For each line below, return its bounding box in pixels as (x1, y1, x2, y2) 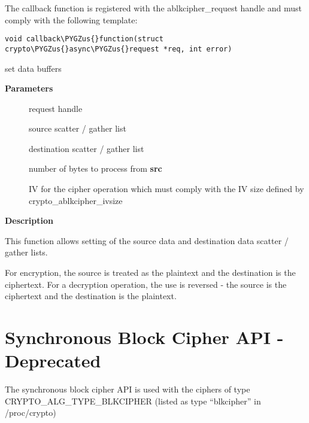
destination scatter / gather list (29, 142, 144, 154)
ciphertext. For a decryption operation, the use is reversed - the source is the (5, 278, 287, 290)
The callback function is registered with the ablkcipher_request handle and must (5, 2, 302, 14)
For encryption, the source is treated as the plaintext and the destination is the (5, 266, 296, 279)
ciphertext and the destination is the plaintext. (5, 290, 177, 302)
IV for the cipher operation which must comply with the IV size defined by (29, 182, 304, 195)
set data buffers (5, 62, 62, 74)
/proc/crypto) (5, 406, 56, 419)
